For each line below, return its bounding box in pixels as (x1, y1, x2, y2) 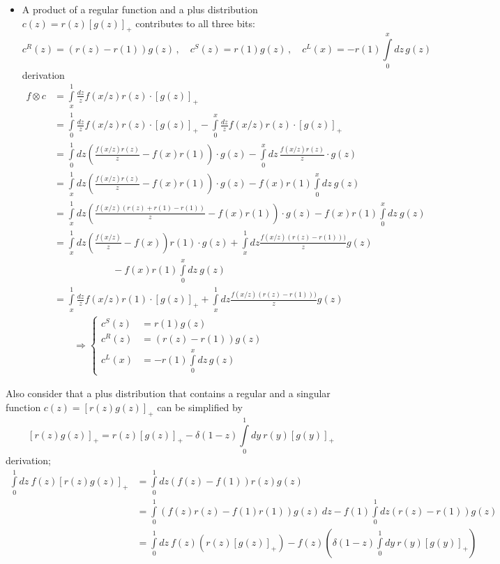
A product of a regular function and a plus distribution (22, 2, 258, 16)
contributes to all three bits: (135, 15, 255, 30)
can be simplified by (157, 400, 243, 415)
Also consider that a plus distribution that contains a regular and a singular (6, 386, 331, 401)
